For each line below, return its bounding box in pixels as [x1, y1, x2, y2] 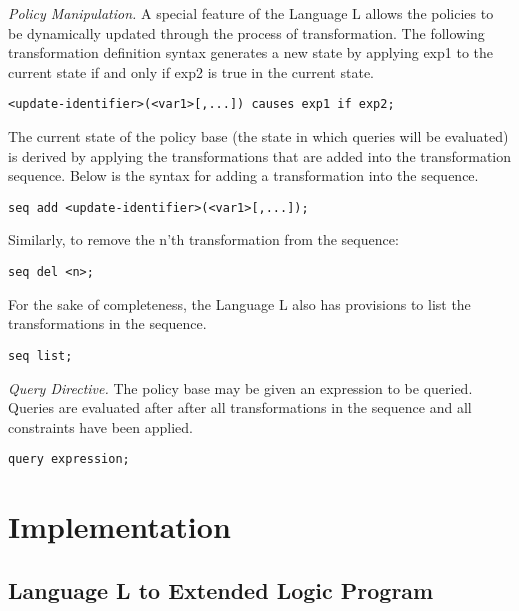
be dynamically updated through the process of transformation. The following [8, 22, 485, 43]
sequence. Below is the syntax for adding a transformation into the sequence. [8, 165, 479, 186]
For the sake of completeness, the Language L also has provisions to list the [8, 293, 471, 314]
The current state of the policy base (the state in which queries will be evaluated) [8, 126, 509, 147]
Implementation [8, 506, 231, 547]
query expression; [8, 452, 130, 467]
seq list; [8, 348, 73, 363]
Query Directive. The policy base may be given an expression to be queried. [8, 377, 473, 398]
